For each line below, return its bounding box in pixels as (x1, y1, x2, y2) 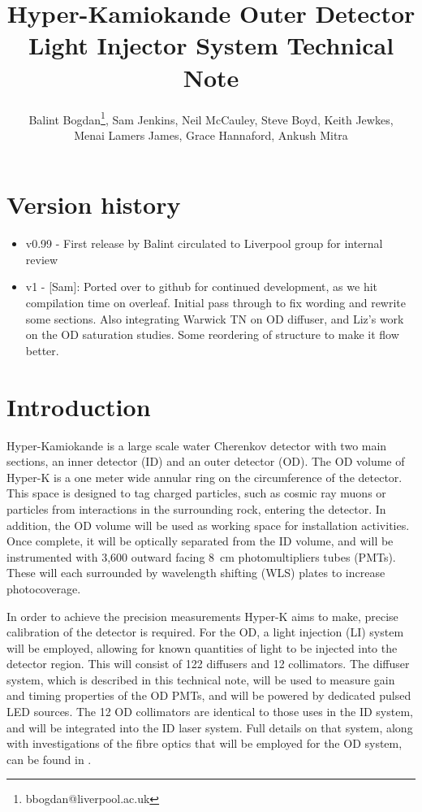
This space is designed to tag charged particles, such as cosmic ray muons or (6, 484, 386, 502)
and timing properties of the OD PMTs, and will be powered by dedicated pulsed (6, 687, 411, 704)
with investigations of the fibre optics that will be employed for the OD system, (6, 735, 403, 752)
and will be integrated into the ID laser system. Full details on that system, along (6, 719, 413, 736)
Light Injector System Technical (28, 28, 394, 62)
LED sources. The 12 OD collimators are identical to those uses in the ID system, (6, 703, 413, 720)
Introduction (6, 389, 151, 423)
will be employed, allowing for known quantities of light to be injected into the (6, 639, 398, 656)
